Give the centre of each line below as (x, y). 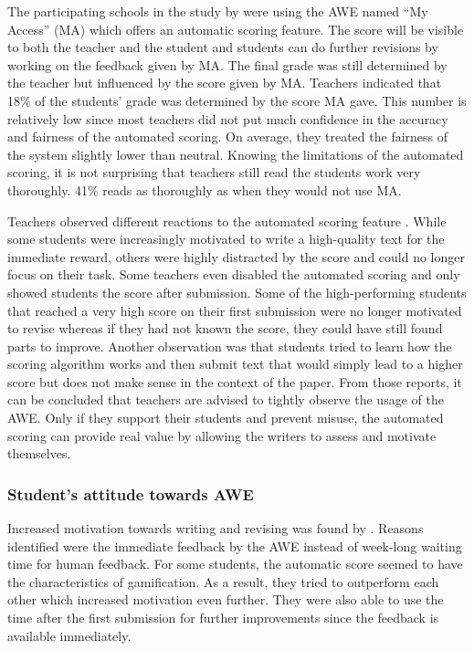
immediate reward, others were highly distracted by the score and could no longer (236, 256)
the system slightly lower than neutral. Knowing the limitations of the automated (236, 154)
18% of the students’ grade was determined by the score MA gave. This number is (237, 100)
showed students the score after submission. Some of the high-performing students (237, 292)
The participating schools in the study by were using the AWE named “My (218, 11)
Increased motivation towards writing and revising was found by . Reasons (216, 528)
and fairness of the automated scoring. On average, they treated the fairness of (228, 136)
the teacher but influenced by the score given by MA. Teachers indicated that (225, 83)
